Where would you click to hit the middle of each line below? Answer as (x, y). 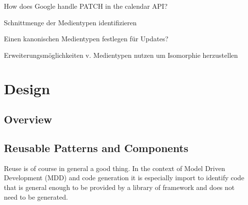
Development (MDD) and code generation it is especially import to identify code (124, 178)
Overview (28, 119)
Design (27, 88)
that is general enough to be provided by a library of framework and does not (119, 187)
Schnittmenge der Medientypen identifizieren (70, 22)
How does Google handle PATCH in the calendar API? (86, 6)
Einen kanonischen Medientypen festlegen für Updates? (86, 39)
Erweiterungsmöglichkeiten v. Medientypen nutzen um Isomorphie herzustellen (121, 55)
